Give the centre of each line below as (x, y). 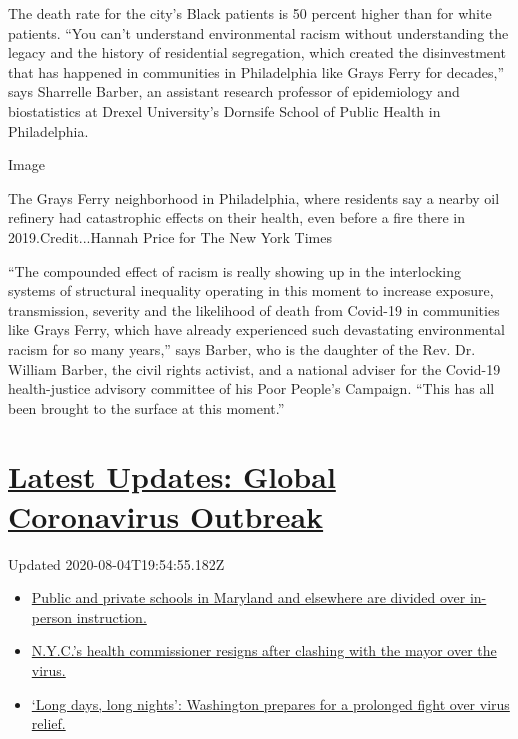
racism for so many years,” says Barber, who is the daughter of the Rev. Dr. (242, 348)
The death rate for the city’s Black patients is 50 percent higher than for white (250, 13)
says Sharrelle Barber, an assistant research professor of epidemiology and (234, 91)
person (51, 616)
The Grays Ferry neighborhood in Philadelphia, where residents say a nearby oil (254, 197)
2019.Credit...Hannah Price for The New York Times (170, 236)
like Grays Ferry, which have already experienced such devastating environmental (256, 329)
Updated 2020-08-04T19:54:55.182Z (116, 563)
